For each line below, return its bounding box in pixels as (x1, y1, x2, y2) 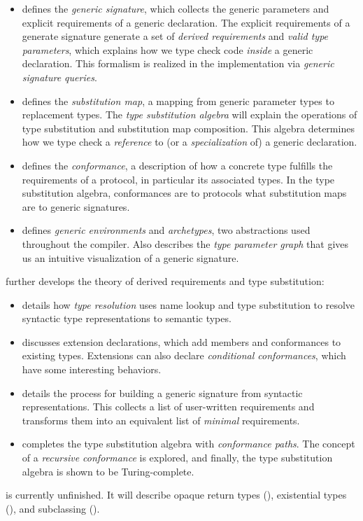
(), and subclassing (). (6, 501, 100, 515)
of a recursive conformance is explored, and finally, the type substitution (22, 450, 333, 465)
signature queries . (22, 69, 97, 84)
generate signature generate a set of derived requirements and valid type (22, 29, 329, 43)
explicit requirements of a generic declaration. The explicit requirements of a (22, 15, 350, 29)
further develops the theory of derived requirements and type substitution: (6, 274, 325, 289)
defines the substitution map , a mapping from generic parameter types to (22, 93, 334, 108)
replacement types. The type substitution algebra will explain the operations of (22, 107, 357, 122)
